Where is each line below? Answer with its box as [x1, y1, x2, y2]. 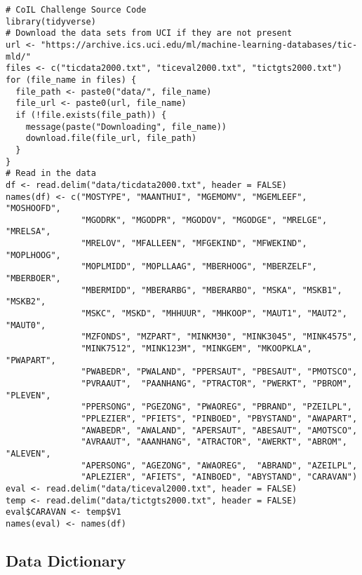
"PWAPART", [6, 355, 56, 365]
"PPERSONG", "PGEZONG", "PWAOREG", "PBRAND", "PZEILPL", [81, 402, 352, 412]
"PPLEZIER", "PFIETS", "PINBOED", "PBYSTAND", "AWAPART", [81, 413, 358, 424]
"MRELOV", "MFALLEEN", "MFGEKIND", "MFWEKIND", [81, 238, 307, 249]
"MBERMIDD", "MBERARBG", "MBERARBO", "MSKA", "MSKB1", [81, 285, 342, 295]
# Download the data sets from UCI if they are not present [6, 28, 293, 39]
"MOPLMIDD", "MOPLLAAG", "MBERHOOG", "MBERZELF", [81, 262, 317, 272]
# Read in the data [6, 168, 96, 179]
